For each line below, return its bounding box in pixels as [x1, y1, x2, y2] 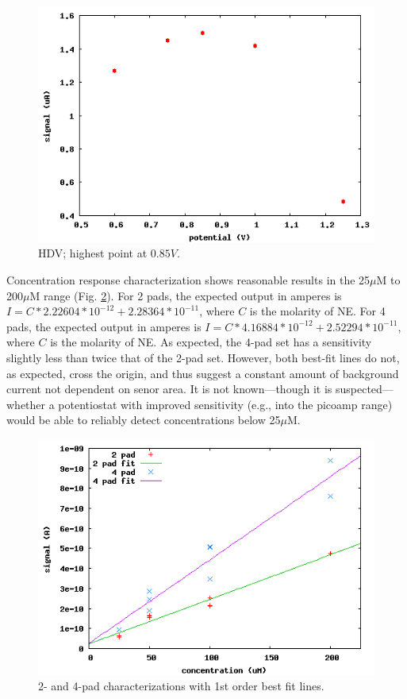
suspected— [335, 380, 394, 397]
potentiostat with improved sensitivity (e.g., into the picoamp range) [58, 396, 393, 412]
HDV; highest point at [38, 245, 148, 261]
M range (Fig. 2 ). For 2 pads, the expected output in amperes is [29, 287, 342, 303]
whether [6, 396, 46, 412]
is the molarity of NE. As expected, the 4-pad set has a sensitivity [50, 334, 372, 350]
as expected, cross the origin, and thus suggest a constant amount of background [6, 365, 399, 381]
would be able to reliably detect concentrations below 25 [6, 411, 281, 428]
